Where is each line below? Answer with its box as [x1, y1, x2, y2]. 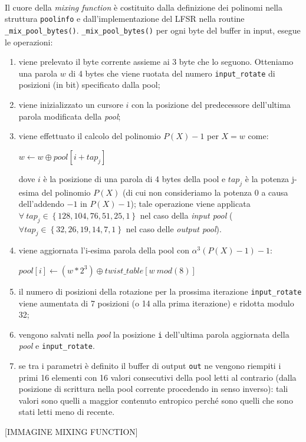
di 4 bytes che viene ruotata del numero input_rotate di [68, 67, 275, 79]
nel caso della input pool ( [140, 209, 233, 221]
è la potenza [245, 172, 289, 184]
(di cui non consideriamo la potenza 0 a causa [122, 186, 288, 198]
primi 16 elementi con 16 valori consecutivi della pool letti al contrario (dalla [18, 371, 297, 383]
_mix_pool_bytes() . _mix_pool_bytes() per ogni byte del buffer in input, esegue [5, 24, 301, 36]
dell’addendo [18, 197, 64, 210]
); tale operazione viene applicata [130, 197, 251, 210]
